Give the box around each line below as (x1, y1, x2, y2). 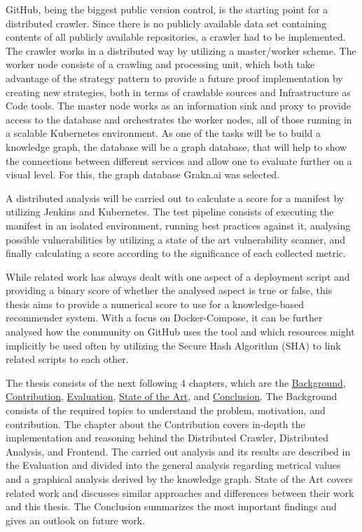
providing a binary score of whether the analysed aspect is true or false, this (6, 283, 333, 298)
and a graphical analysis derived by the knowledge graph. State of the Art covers (6, 472, 353, 486)
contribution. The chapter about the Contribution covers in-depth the (6, 416, 305, 431)
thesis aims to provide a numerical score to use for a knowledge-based (6, 296, 305, 311)
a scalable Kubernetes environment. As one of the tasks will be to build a (6, 126, 321, 140)
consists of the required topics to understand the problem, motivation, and (6, 403, 326, 418)
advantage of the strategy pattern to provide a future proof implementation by (6, 70, 343, 85)
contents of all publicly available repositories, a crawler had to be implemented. (6, 29, 346, 44)
